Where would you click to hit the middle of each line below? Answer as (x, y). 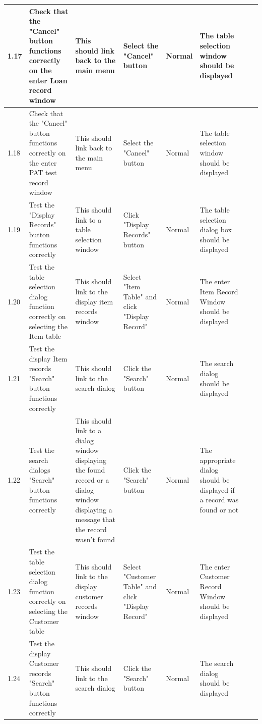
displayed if (217, 489)
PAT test (43, 172)
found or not (219, 509)
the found (90, 470)
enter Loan (48, 80)
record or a (92, 480)
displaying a (94, 509)
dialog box (216, 229)
